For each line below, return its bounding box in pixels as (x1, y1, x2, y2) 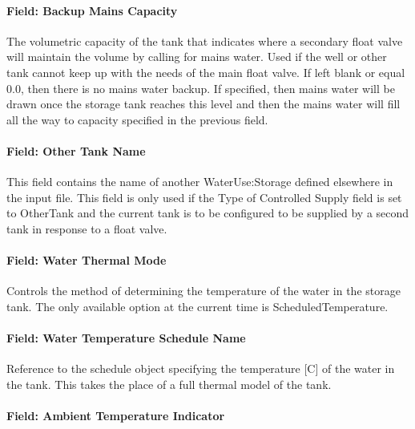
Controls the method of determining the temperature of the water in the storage (6, 282, 401, 299)
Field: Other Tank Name (6, 142, 146, 159)
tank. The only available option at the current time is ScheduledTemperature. (6, 297, 389, 314)
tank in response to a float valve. (6, 220, 167, 237)
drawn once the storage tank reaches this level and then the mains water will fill (6, 95, 401, 112)
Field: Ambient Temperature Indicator (6, 407, 225, 424)
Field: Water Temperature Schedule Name (6, 330, 246, 346)
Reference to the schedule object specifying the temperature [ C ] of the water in (6, 360, 395, 377)
